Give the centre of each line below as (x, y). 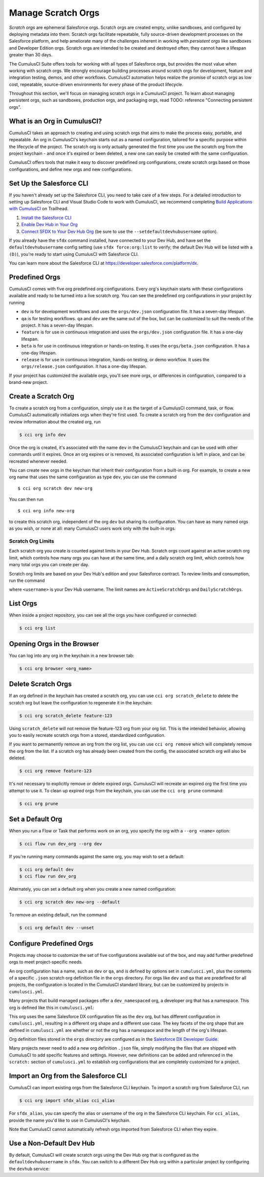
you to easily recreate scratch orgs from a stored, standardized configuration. (87, 735)
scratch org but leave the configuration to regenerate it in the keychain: (81, 702)
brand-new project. (29, 382)
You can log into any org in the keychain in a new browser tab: (72, 655)
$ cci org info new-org (46, 511)
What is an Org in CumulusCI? (55, 121)
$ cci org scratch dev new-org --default (70, 902)
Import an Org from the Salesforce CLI (68, 1076)
